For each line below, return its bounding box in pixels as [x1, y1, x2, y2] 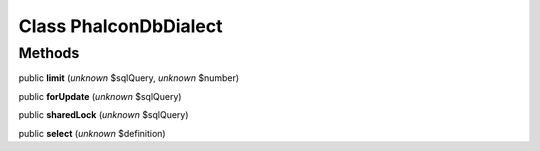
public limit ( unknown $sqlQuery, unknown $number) [18, 72, 240, 84]
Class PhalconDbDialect [18, 15, 223, 37]
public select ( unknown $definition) [18, 127, 166, 139]
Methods [18, 44, 80, 62]
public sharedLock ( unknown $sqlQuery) [18, 109, 189, 121]
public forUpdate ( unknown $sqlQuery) [18, 90, 182, 102]
